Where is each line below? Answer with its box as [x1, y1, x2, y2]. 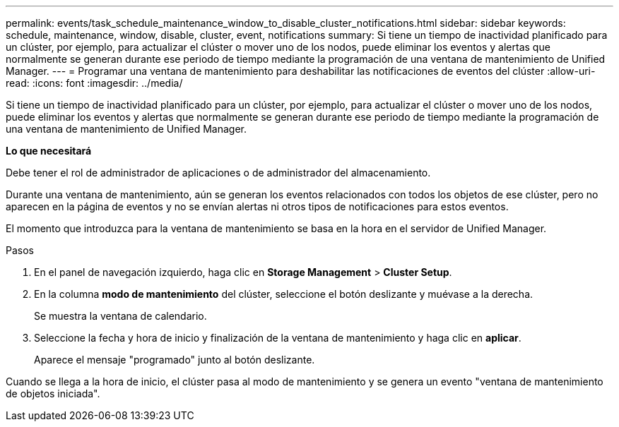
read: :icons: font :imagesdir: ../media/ [6, 77, 183, 89]
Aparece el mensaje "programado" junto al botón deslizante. [34, 354, 315, 366]
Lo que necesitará [6, 145, 92, 157]
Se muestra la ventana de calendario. [34, 310, 207, 322]
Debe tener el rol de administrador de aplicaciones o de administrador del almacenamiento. [6, 167, 431, 179]
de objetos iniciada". [6, 387, 100, 399]
